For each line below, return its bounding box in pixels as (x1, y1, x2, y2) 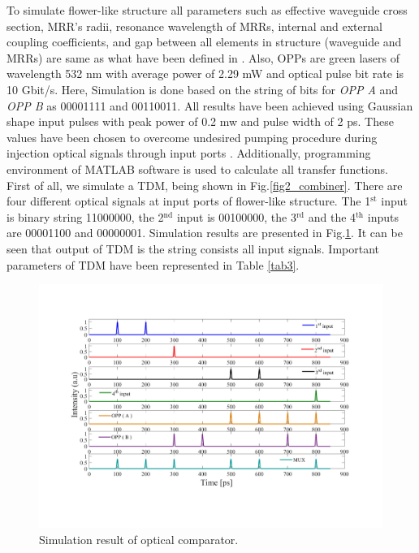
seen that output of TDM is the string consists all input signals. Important (6, 240, 380, 257)
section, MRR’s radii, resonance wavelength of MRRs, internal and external (6, 17, 382, 34)
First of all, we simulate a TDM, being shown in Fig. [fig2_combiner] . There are (6, 176, 403, 193)
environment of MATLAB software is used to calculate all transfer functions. (6, 160, 388, 177)
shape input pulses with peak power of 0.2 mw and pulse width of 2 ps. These (6, 113, 394, 130)
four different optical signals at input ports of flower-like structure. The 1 (6, 192, 371, 210)
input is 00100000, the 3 (176, 208, 296, 225)
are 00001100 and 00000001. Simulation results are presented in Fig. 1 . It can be (6, 224, 403, 241)
